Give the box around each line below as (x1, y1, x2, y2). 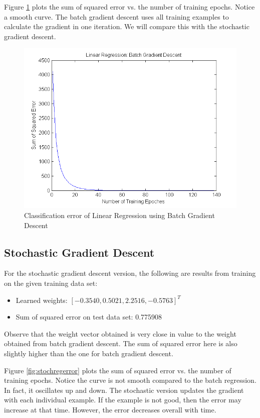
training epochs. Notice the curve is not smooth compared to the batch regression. (4, 375, 256, 385)
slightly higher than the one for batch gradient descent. (4, 348, 173, 358)
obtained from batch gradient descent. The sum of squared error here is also (4, 338, 237, 349)
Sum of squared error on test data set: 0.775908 (16, 311, 162, 322)
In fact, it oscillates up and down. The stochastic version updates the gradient (4, 384, 244, 395)
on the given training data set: (4, 277, 98, 288)
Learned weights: (16, 294, 68, 305)
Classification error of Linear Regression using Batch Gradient (24, 210, 215, 220)
